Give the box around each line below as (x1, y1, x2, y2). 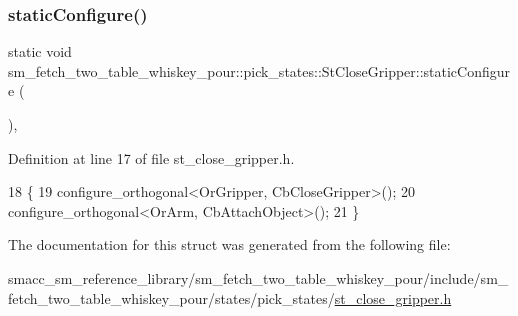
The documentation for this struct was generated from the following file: (8, 234, 451, 255)
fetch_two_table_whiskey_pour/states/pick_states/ (8, 287, 335, 308)
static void (8, 41, 72, 62)
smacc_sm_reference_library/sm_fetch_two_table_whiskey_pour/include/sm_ (8, 267, 509, 288)
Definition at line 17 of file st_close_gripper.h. (8, 147, 295, 168)
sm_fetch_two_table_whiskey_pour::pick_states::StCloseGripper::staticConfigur (8, 60, 511, 81)
